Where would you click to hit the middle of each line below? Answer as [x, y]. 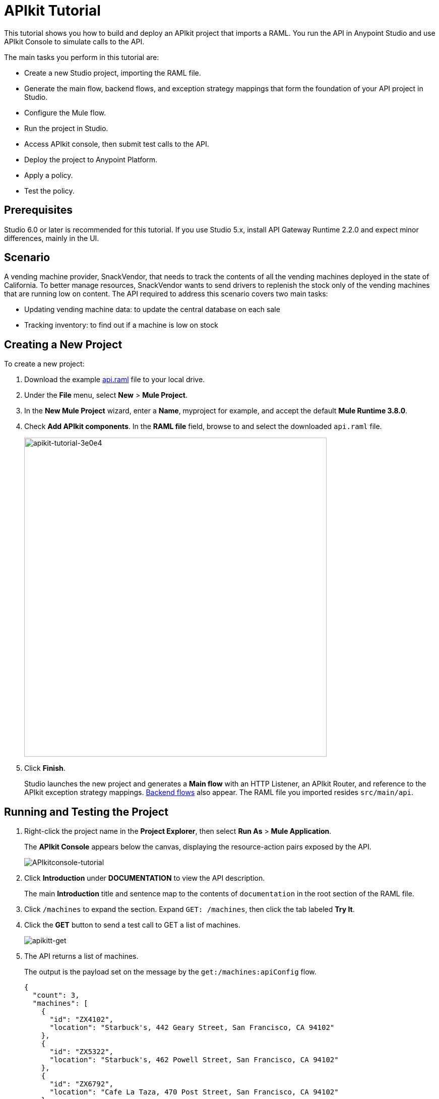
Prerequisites [38, 210]
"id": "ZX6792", [82, 1084]
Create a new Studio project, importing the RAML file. [113, 73]
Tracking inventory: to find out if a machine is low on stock [121, 325]
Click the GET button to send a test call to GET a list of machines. [132, 925]
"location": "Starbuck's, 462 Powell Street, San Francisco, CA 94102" [194, 1060]
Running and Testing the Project [86, 812]
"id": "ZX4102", [82, 1020]
